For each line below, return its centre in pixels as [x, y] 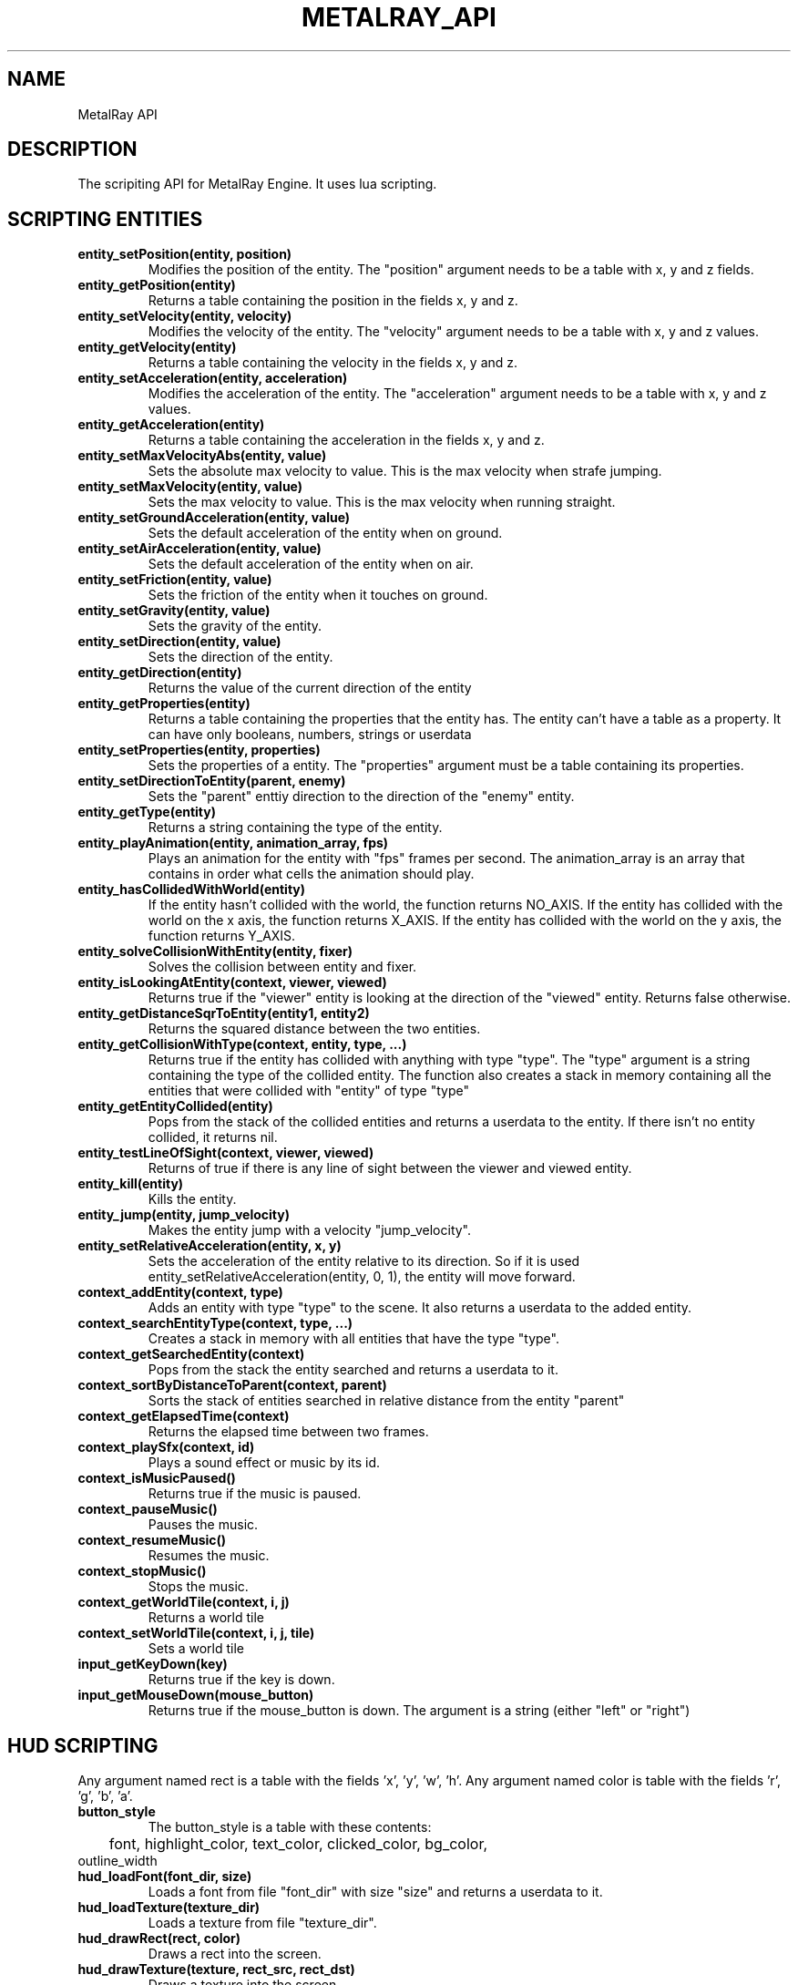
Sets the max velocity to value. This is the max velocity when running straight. [382, 502]
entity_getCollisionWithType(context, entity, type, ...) [242, 1044]
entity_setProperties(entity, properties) [199, 750]
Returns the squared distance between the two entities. [314, 1029]
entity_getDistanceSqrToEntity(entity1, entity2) [224, 1013]
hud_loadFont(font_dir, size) [165, 1877]
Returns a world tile [206, 1618]
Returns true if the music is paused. [255, 1494]
